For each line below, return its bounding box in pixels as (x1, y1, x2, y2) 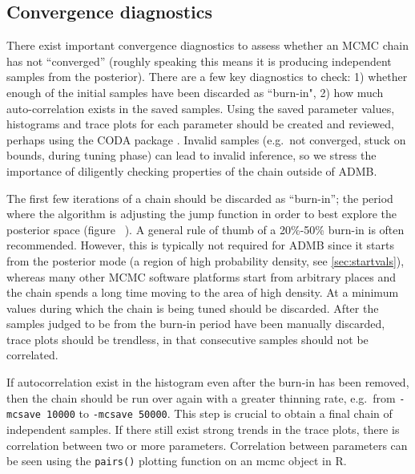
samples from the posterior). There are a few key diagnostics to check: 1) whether (6, 68, 408, 85)
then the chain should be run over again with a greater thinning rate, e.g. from (6, 389, 396, 406)
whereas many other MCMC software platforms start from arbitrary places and (6, 268, 397, 285)
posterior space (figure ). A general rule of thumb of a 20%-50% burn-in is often (6, 221, 405, 237)
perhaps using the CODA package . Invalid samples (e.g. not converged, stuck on (6, 131, 406, 148)
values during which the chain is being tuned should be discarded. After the (6, 299, 379, 316)
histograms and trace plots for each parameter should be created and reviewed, (6, 115, 394, 132)
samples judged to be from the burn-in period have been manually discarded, (6, 315, 385, 332)
